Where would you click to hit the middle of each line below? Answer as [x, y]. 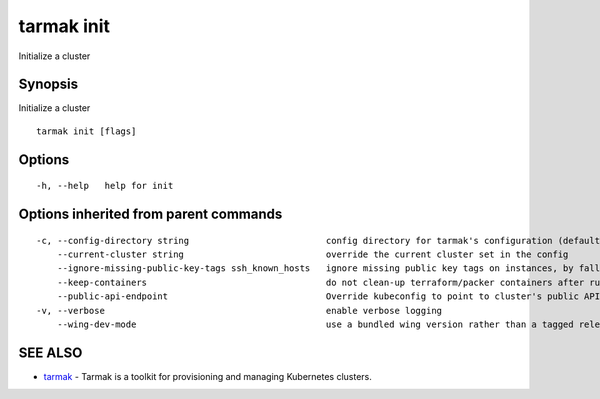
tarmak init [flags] [86, 131]
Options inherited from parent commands [150, 214]
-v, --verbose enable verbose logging [239, 310]
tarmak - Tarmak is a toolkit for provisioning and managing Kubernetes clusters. [207, 376]
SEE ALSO [50, 352]
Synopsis [48, 84]
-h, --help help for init [105, 186]
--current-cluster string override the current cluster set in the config [312, 254]
